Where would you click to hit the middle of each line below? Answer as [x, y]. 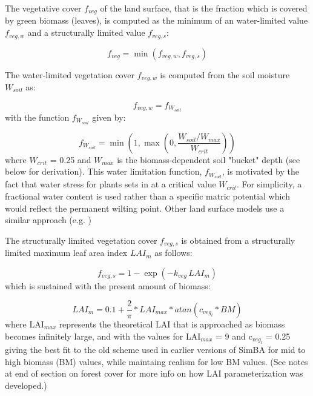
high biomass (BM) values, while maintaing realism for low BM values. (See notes [156, 361]
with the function [37, 117]
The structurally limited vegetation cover [81, 240]
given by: [109, 117]
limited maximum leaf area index [66, 253]
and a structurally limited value [86, 32]
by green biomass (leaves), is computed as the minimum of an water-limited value [156, 20]
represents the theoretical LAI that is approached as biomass [172, 324]
